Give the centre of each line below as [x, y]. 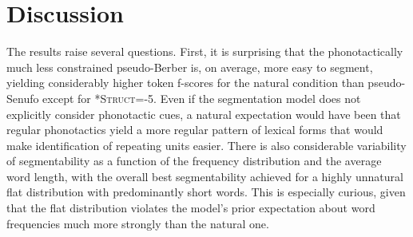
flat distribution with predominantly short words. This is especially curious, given [206, 192]
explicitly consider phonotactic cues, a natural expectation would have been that [204, 114]
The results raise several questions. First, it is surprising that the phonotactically [205, 51]
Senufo [23, 98]
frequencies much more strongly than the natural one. [138, 223]
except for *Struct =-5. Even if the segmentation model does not [202, 98]
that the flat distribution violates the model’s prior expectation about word [191, 208]
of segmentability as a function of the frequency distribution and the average [194, 161]
